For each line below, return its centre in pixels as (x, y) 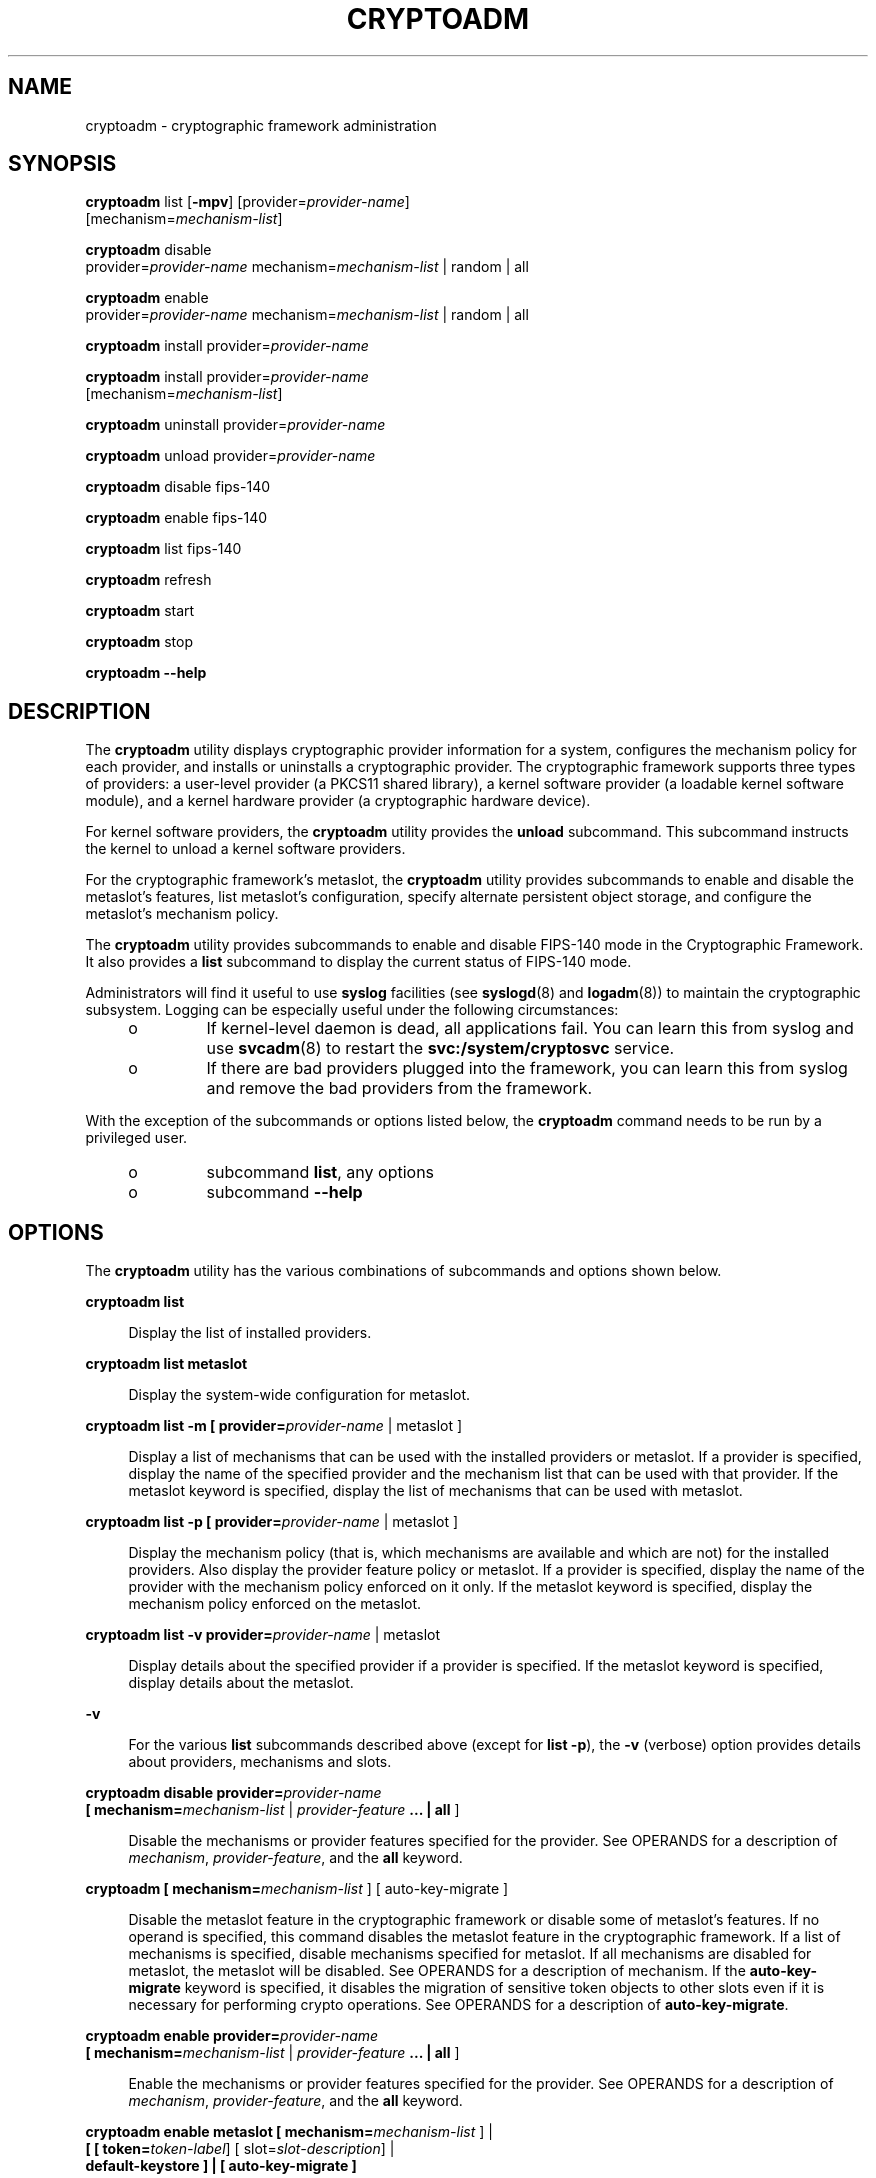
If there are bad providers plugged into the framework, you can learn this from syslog (527, 1068)
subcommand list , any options (320, 1172)
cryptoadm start (140, 611)
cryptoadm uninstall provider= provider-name (235, 425)
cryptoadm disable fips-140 (178, 487)
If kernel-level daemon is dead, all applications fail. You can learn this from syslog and (530, 1028)
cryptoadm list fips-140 (163, 549)
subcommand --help (284, 1192)
